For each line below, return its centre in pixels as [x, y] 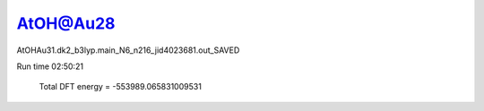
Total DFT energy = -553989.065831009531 [120, 87]
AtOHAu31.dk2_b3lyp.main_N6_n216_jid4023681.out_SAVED [128, 50]
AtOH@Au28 [66, 23]
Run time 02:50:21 [50, 66]
